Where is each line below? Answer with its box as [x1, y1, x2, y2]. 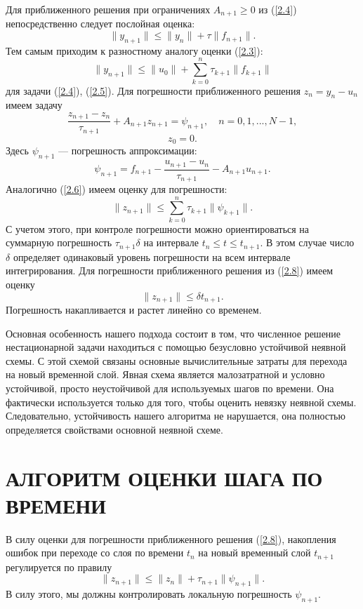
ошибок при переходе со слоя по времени [6, 545, 184, 560]
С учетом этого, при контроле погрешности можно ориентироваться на [6, 221, 310, 236]
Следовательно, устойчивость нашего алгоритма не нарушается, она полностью [6, 408, 345, 423]
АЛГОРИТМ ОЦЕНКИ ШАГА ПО [6, 463, 323, 492]
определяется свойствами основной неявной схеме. [6, 422, 223, 436]
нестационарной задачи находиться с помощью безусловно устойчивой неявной [6, 340, 346, 354]
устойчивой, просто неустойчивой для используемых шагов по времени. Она [6, 381, 334, 396]
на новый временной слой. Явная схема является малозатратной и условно [6, 367, 325, 382]
